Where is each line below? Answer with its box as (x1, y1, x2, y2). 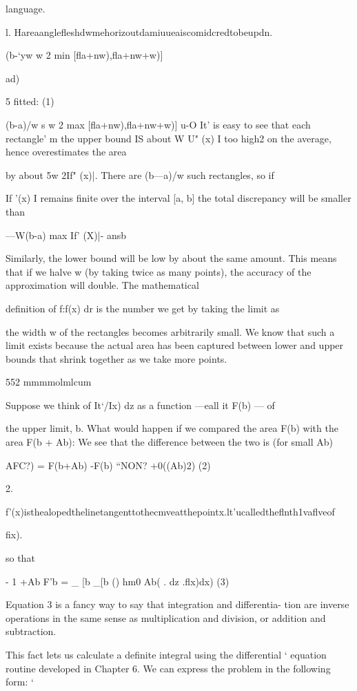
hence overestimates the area (6, 144, 127, 159)
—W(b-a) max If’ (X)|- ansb (6, 227, 127, 242)
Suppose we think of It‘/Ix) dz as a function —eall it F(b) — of (6, 397, 275, 412)
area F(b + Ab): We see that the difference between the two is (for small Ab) (6, 435, 333, 449)
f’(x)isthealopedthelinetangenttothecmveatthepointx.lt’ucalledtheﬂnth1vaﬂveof (6, 504, 335, 518)
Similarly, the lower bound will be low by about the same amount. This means (6, 251, 337, 265)
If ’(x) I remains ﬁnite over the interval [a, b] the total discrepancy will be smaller (6, 191, 351, 205)
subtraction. (6, 624, 57, 638)
